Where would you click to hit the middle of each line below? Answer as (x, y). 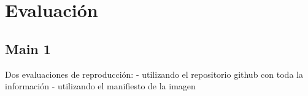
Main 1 (28, 48)
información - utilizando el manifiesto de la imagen (100, 86)
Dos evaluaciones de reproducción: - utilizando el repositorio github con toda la (154, 74)
